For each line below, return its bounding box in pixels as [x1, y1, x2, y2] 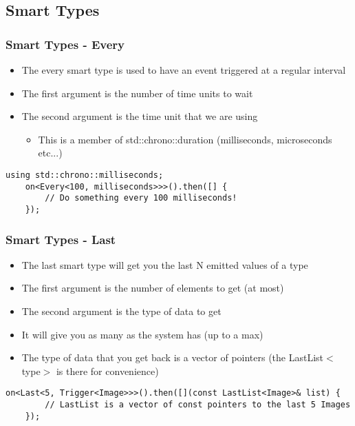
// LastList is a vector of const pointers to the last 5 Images [45, 400, 351, 410]
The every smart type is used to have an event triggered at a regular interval [21, 63, 346, 77]
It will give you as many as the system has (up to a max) [21, 327, 263, 341]
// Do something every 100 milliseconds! [45, 193, 237, 203]
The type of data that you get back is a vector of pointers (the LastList [21, 350, 324, 365]
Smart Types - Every [6, 35, 125, 52]
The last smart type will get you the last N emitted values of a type [21, 257, 308, 272]
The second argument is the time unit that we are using [21, 109, 258, 123]
